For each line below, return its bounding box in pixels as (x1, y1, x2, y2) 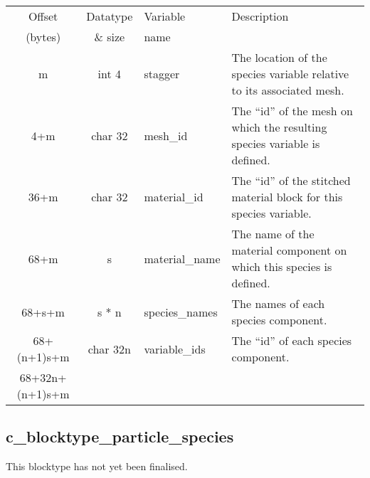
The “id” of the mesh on (231, 102, 353, 119)
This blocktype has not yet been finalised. (6, 459, 188, 474)
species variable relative (231, 65, 349, 82)
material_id (144, 188, 203, 205)
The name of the (231, 225, 314, 242)
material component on (231, 242, 347, 258)
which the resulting (231, 119, 327, 135)
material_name (144, 250, 221, 267)
